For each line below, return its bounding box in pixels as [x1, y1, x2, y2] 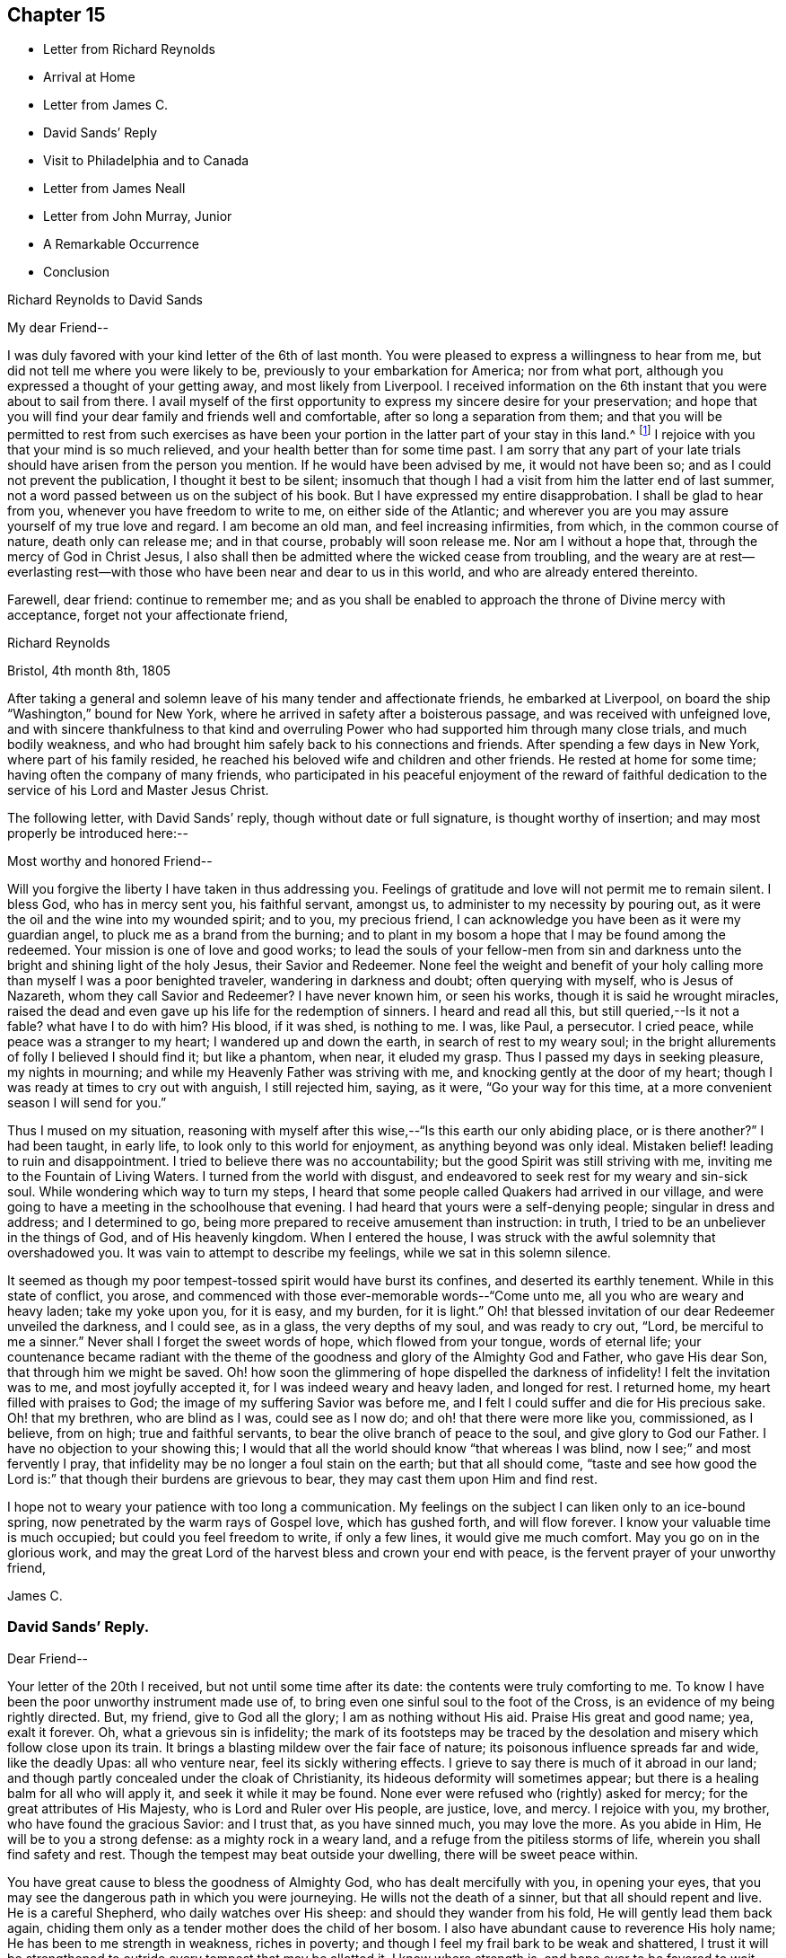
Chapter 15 [7, 4, 106, 26]
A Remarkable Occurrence [43, 236, 199, 252]
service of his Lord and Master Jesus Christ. [7, 782, 269, 798]
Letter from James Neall [43, 181, 186, 197]
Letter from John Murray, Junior [43, 208, 232, 225]
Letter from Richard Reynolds [43, 41, 215, 57]
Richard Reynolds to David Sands [7, 292, 203, 308]
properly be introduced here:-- [7, 825, 188, 842]
